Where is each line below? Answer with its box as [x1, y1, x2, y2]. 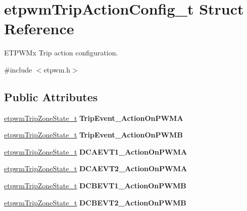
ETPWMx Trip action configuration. [4, 47, 118, 58]
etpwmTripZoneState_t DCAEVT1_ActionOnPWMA [4, 146, 187, 157]
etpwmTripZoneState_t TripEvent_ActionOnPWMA [4, 112, 183, 123]
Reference [4, 18, 74, 39]
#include [4, 64, 32, 75]
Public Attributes [4, 89, 98, 104]
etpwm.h [43, 64, 71, 75]
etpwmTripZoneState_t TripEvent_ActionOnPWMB [4, 129, 183, 140]
